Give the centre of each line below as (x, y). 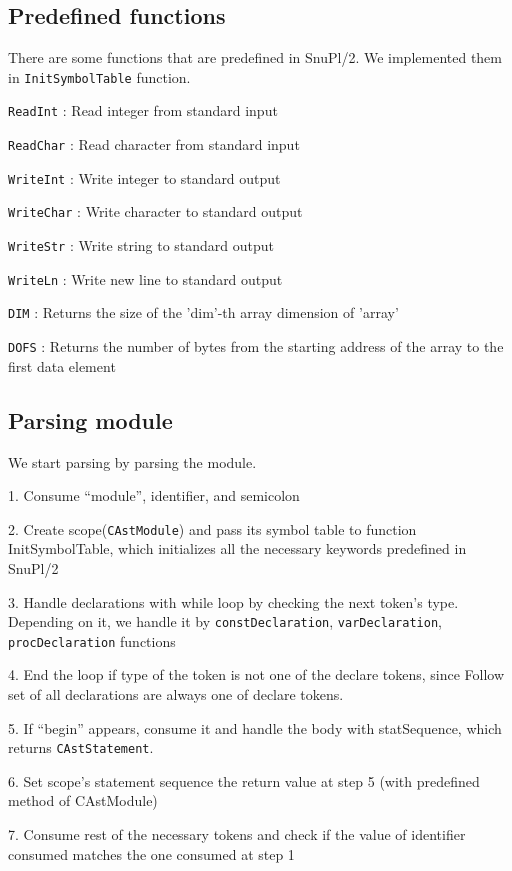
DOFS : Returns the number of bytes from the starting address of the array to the (256, 346)
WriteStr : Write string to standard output (141, 245)
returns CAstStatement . (81, 747)
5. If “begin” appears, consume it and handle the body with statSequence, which (255, 727)
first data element (62, 365)
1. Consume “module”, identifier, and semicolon (154, 495)
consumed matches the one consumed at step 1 (151, 853)
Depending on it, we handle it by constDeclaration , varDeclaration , (225, 621)
